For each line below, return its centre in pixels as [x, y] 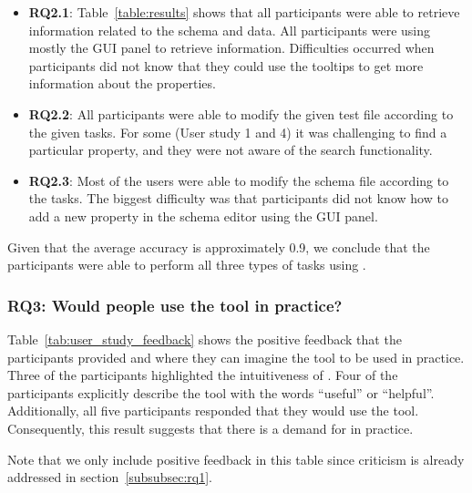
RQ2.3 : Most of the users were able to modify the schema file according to [239, 180]
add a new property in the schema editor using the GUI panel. [203, 216]
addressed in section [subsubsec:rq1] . [110, 477]
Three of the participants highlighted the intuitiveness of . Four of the [203, 375]
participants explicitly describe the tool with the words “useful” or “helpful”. [221, 392]
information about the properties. [122, 83]
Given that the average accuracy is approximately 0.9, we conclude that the [219, 246]
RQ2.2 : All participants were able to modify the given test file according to [241, 113]
